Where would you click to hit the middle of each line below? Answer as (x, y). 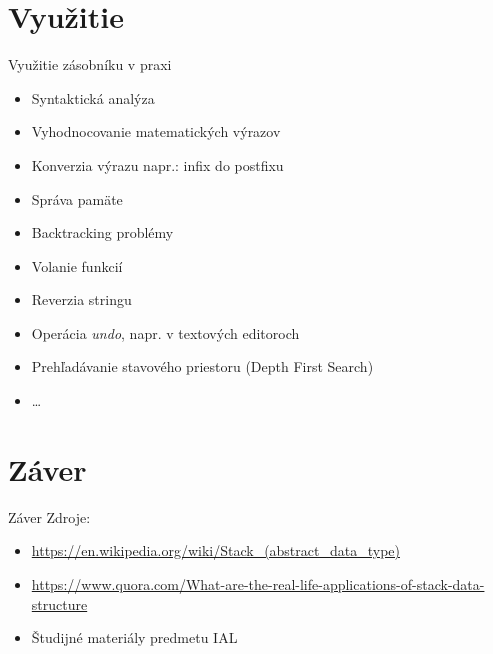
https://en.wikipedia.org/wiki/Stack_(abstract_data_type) (215, 550)
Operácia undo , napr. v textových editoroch (165, 332)
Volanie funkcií (77, 265)
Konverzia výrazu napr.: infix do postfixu (157, 164)
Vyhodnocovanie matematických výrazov (156, 131)
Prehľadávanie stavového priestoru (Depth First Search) (202, 366)
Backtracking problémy (102, 232)
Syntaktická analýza (93, 97)
